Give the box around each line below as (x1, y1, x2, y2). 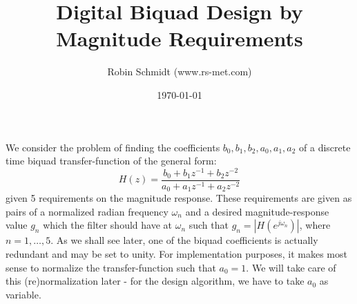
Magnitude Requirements (56, 24, 303, 53)
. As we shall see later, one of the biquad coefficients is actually (50, 233, 318, 247)
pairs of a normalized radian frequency (6, 204, 168, 218)
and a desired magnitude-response (185, 204, 329, 218)
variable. (6, 287, 41, 301)
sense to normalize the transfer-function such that (6, 260, 216, 274)
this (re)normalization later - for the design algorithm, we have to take (6, 274, 305, 288)
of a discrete (299, 140, 351, 154)
